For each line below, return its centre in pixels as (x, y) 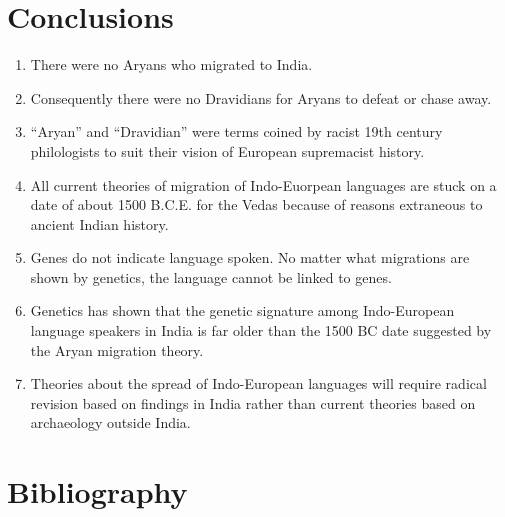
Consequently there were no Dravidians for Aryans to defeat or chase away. (261, 97)
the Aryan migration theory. (117, 349)
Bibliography (97, 491)
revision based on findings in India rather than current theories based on (253, 402)
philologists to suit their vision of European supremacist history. (227, 150)
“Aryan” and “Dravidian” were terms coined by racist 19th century (236, 131)
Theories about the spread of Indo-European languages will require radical (258, 383)
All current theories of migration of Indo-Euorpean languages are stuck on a (263, 184)
